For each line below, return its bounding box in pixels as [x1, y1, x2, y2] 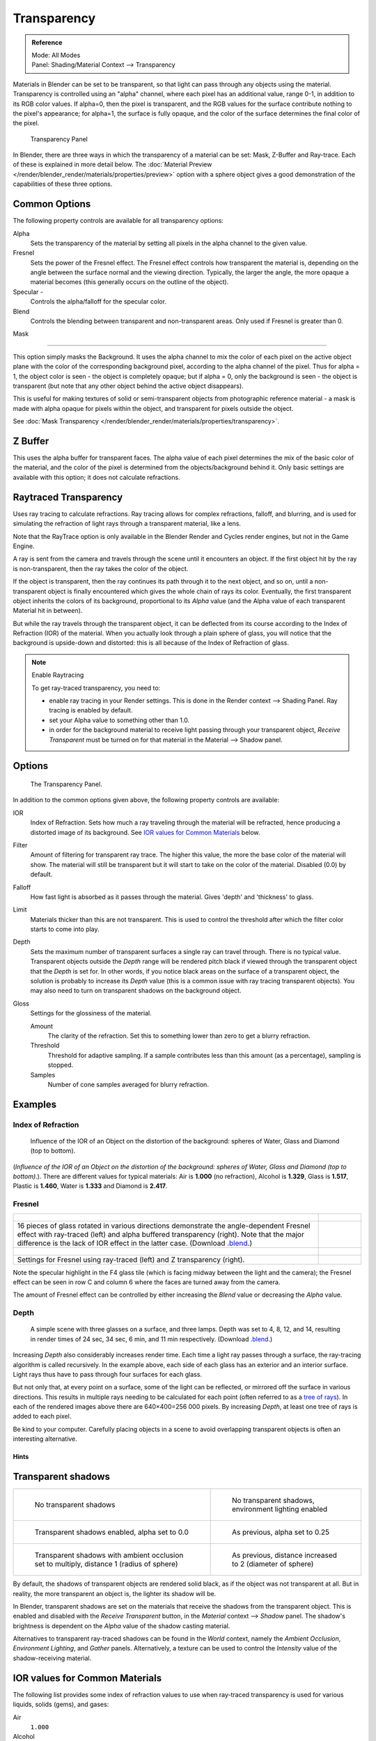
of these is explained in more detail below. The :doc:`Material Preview [13, 160, 212, 169]
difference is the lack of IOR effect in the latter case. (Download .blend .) [17, 1238, 253, 1248]
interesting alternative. [13, 1435, 78, 1443]
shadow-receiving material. [13, 1654, 92, 1662]
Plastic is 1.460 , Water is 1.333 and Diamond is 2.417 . [13, 1182, 168, 1190]
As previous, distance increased [231, 1550, 338, 1560]
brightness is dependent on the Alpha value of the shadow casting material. [13, 1621, 230, 1630]
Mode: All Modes [31, 51, 81, 59]
